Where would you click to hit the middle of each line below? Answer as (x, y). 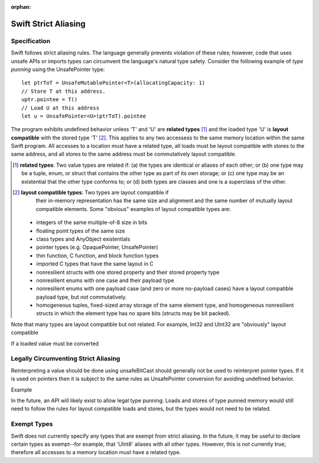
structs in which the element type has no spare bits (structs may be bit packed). (133, 313)
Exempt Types (32, 424)
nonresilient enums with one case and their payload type (105, 280)
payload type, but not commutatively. (82, 297)
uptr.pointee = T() (50, 100)
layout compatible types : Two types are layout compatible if (95, 193)
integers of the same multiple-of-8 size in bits (92, 222)
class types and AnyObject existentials (83, 239)
